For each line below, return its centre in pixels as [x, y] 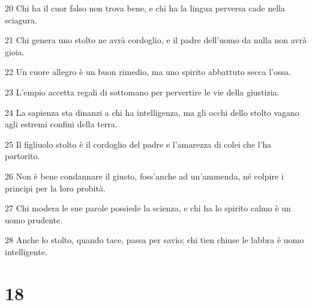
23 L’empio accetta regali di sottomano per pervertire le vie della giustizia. [142, 92]
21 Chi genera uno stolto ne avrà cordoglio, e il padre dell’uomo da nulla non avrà [156, 40]
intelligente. [26, 251]
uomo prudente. [34, 219]
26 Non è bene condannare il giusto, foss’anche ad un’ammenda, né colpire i [144, 176]
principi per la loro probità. [55, 188]
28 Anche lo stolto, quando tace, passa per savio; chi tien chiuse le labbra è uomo [154, 240]
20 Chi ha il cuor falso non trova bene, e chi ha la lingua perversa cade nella [145, 8]
